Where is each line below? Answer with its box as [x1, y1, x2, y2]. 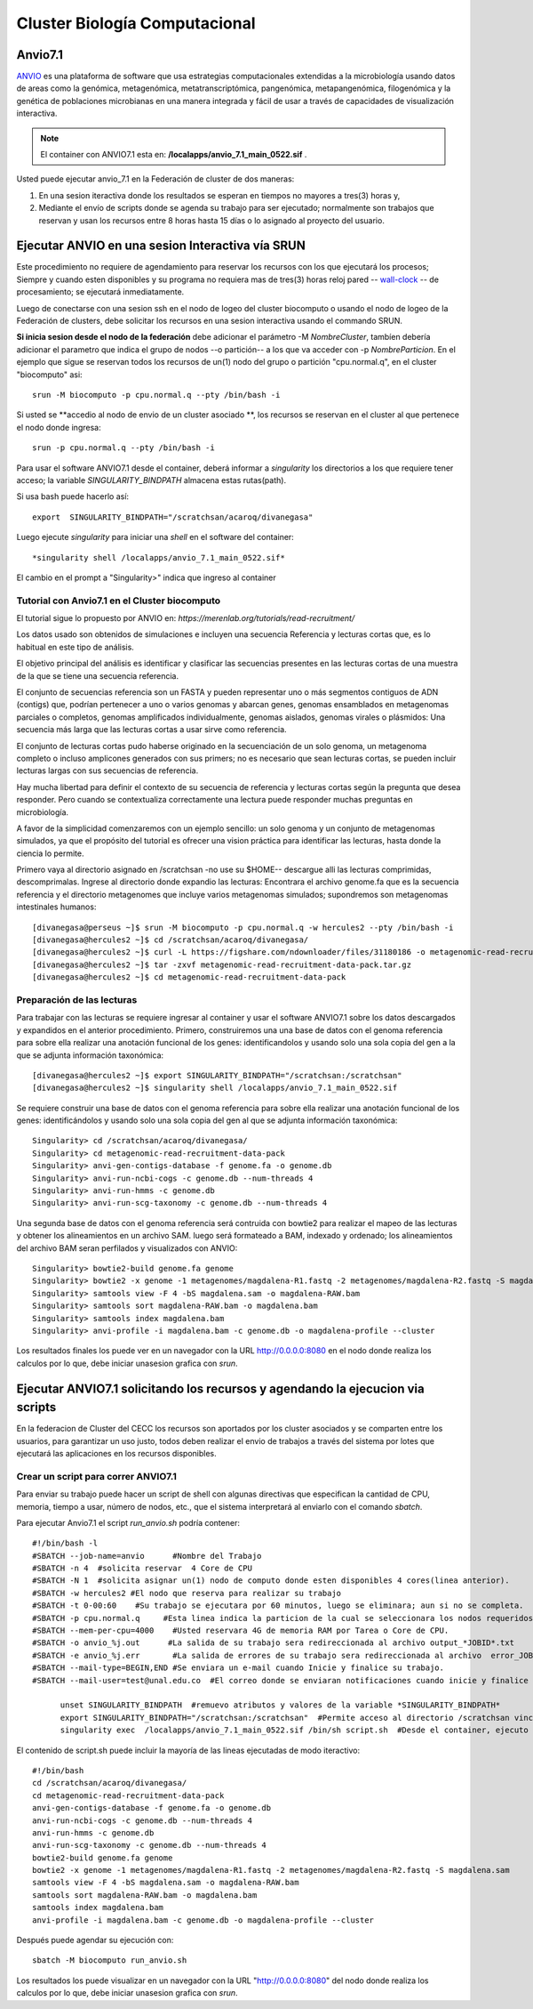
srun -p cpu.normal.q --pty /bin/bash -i [32, 443, 215, 453]
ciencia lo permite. [16, 848, 84, 859]
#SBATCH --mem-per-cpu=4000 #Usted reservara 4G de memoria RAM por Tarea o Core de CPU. [32, 1626, 449, 1636]
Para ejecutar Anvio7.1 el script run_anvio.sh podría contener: [16, 1517, 240, 1528]
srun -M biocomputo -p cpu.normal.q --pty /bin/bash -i [32, 390, 281, 399]
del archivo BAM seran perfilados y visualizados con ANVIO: [16, 1242, 238, 1254]
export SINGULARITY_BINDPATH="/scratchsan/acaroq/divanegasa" [32, 512, 314, 522]
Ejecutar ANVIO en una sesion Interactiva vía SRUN [16, 238, 306, 254]
